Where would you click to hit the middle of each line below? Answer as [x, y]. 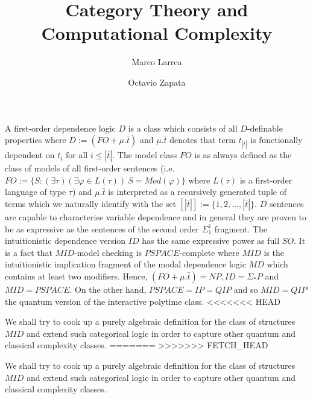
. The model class [145, 155]
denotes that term [203, 140]
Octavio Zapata [157, 82]
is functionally [277, 140]
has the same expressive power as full [211, 241]
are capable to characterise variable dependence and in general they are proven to [156, 217]
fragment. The [241, 228]
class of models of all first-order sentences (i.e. [90, 168]
